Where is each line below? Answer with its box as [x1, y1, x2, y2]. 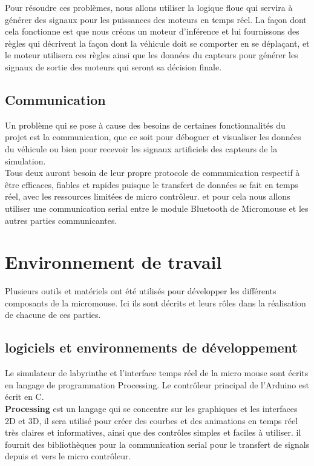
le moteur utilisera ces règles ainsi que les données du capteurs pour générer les [5, 49, 298, 61]
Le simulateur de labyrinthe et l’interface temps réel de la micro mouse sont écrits [5, 366, 309, 379]
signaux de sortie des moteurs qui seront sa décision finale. [5, 60, 222, 73]
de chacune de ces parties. [5, 308, 101, 321]
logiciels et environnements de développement [5, 338, 298, 357]
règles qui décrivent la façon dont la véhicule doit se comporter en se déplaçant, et [5, 36, 310, 49]
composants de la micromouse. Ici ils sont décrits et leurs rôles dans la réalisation [5, 296, 306, 309]
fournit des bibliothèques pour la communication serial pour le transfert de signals [5, 437, 310, 450]
